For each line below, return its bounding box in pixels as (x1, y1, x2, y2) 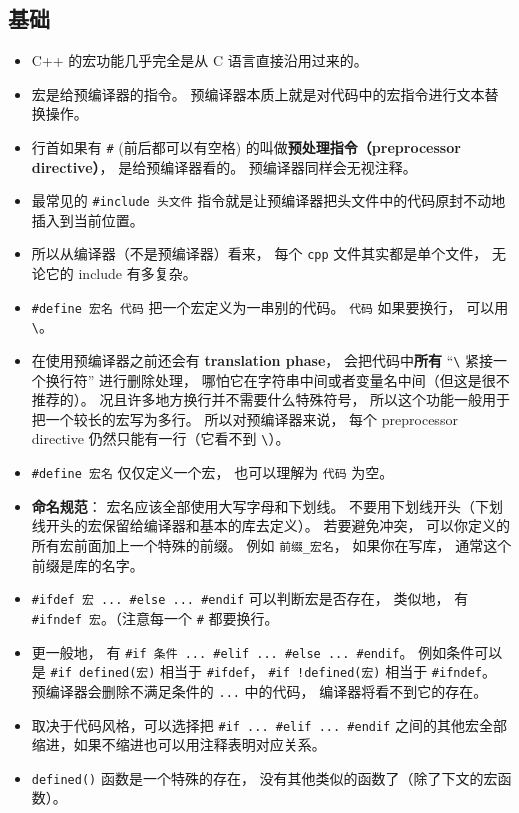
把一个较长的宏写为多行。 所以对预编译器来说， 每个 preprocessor (31, 408, 458, 429)
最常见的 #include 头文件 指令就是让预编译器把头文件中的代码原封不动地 (31, 190, 506, 211)
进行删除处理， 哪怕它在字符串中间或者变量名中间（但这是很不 (99, 369, 510, 390)
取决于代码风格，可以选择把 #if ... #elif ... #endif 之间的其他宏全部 (31, 714, 507, 735)
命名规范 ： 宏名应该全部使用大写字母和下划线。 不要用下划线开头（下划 (31, 495, 504, 516)
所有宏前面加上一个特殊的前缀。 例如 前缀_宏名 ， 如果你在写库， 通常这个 (31, 534, 512, 555)
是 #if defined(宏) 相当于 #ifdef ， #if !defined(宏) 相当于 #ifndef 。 (31, 661, 496, 682)
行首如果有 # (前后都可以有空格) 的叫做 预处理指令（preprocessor (31, 136, 461, 157)
